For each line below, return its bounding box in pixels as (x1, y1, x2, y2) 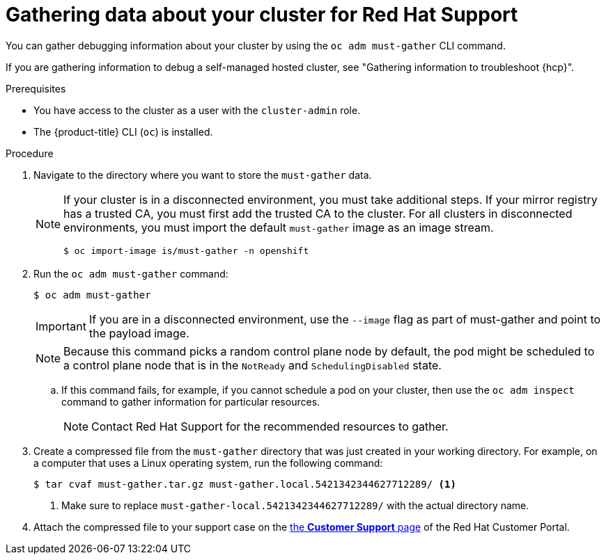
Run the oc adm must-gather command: (33, 267, 228, 280)
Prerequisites (6, 82, 66, 95)
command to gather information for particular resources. (61, 395, 320, 408)
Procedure (6, 147, 54, 159)
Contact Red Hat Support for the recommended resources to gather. (91, 419, 449, 433)
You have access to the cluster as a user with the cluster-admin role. (33, 104, 361, 116)
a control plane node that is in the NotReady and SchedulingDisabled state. (63, 358, 442, 372)
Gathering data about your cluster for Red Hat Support (6, 3, 518, 26)
